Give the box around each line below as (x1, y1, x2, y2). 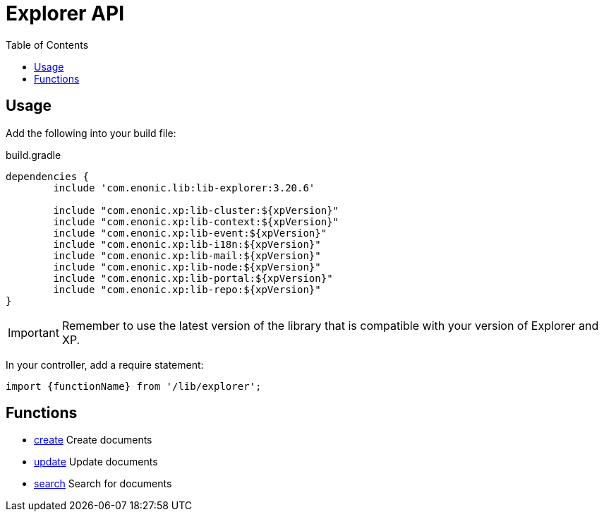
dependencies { (6, 170, 90, 182)
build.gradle (6, 148, 61, 161)
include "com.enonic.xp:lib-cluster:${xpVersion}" (53, 204, 339, 216)
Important (8, 325, 59, 340)
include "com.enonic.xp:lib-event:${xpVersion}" (53, 227, 327, 239)
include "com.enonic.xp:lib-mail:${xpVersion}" (53, 249, 321, 261)
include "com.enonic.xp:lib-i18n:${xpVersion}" (53, 238, 321, 250)
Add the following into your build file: (6, 126, 176, 139)
